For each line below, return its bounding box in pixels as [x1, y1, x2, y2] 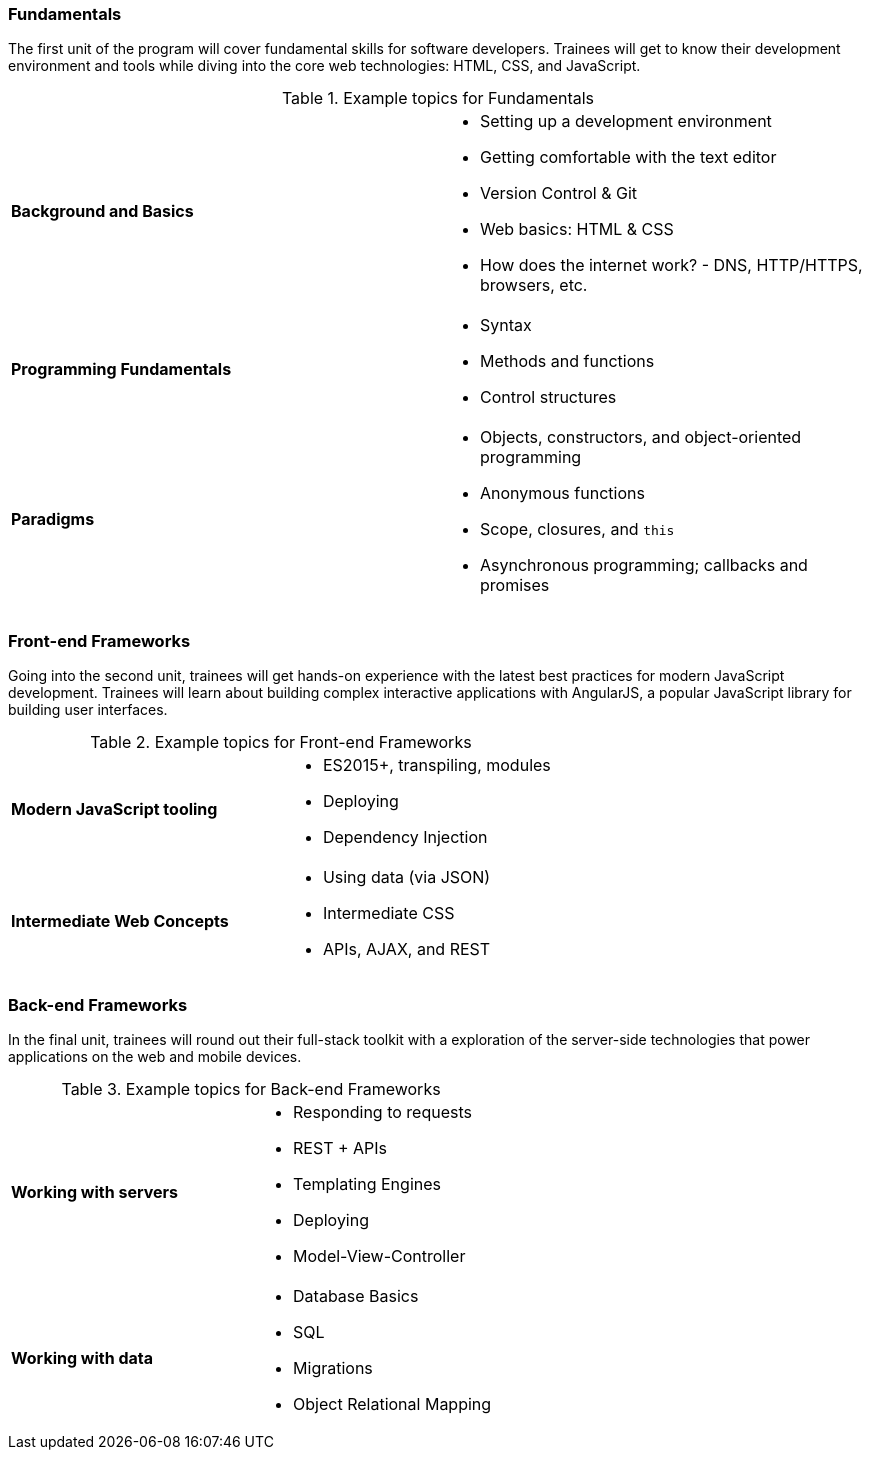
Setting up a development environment [480, 111, 772, 132]
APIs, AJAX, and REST [322, 939, 491, 960]
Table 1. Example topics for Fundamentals [281, 88, 595, 109]
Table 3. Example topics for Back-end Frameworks [61, 1078, 441, 1099]
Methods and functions [480, 351, 655, 372]
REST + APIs [293, 1137, 388, 1158]
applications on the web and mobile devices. [8, 1047, 302, 1065]
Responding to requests [293, 1101, 472, 1122]
